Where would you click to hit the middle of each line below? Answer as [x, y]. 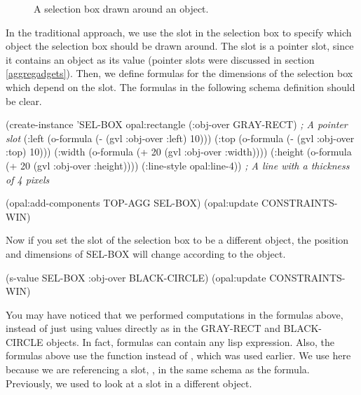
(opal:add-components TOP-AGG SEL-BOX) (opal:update [132, 203]
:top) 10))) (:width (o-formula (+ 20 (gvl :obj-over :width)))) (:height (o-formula [179, 152]
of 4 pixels [28, 179]
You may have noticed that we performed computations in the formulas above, [175, 314]
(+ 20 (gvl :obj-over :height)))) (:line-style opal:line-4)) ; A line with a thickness [178, 165]
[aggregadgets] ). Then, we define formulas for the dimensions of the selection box [179, 73]
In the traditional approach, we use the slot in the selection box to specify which [179, 32]
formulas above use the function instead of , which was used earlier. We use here [178, 355]
